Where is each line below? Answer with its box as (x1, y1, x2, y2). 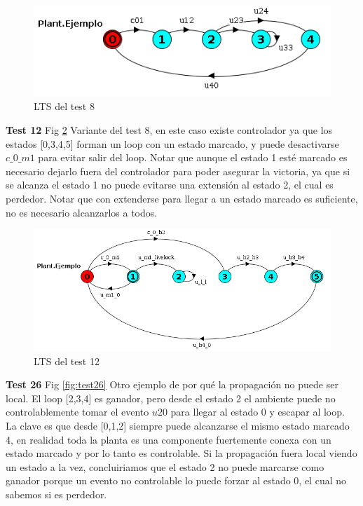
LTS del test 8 (34, 99, 95, 114)
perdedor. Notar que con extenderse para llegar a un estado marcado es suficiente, (6, 191, 358, 205)
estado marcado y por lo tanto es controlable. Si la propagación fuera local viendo (6, 446, 357, 460)
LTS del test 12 (34, 353, 100, 368)
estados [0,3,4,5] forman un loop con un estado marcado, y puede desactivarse (6, 136, 339, 151)
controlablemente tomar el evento (6, 404, 149, 419)
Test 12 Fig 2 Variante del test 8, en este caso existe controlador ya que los (6, 123, 333, 137)
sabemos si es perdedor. (6, 487, 107, 501)
